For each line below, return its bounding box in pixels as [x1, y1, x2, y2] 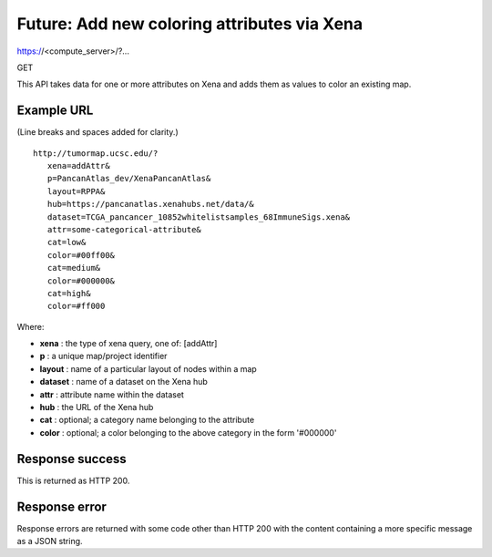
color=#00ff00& [46, 250, 116, 260]
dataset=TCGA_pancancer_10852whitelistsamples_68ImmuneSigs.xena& [46, 211, 351, 222]
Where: [16, 321, 45, 332]
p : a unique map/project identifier [39, 351, 168, 362]
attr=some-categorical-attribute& [46, 224, 202, 234]
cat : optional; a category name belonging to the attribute [39, 415, 255, 426]
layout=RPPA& [46, 186, 106, 196]
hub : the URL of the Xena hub [39, 402, 154, 413]
